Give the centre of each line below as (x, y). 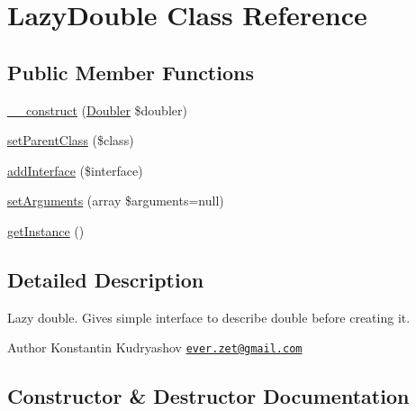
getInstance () (46, 230)
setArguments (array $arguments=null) (116, 201)
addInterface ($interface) (75, 170)
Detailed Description (106, 279)
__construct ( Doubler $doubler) (97, 110)
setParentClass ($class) (71, 140)
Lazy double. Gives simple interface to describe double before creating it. (209, 317)
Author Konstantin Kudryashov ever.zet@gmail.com (155, 347)
